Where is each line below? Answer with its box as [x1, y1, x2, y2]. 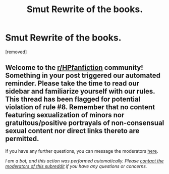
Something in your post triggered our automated [5, 71, 160, 80]
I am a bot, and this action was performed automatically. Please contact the [5, 158, 164, 164]
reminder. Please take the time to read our [5, 79, 140, 88]
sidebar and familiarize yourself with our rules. [5, 87, 155, 96]
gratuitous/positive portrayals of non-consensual [5, 119, 164, 127]
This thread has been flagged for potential [5, 95, 141, 104]
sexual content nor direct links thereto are [5, 126, 140, 135]
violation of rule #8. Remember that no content [5, 103, 155, 112]
